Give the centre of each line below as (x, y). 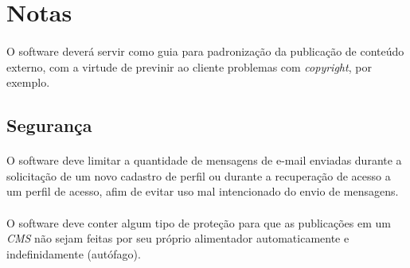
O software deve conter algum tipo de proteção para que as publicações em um (199, 222)
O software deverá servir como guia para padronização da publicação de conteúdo (205, 50)
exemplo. (28, 82)
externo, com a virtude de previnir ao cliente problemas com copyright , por (189, 66)
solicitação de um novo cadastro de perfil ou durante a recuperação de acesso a (199, 175)
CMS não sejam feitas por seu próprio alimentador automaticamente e (178, 238)
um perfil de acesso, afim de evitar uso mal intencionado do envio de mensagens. (203, 191)
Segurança (49, 125)
